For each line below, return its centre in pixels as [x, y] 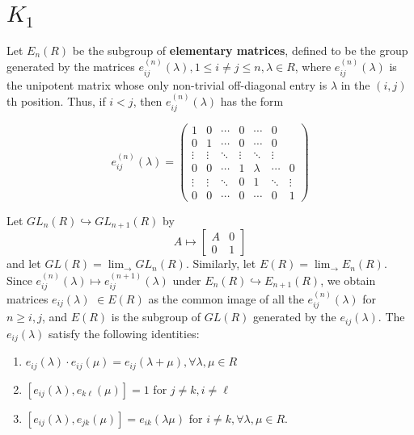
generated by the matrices [71, 67]
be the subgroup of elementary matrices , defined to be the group [240, 50]
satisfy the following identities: [124, 333]
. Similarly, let [221, 264]
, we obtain [348, 280]
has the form [252, 101]
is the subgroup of [156, 317]
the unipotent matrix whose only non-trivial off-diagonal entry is [167, 84]
